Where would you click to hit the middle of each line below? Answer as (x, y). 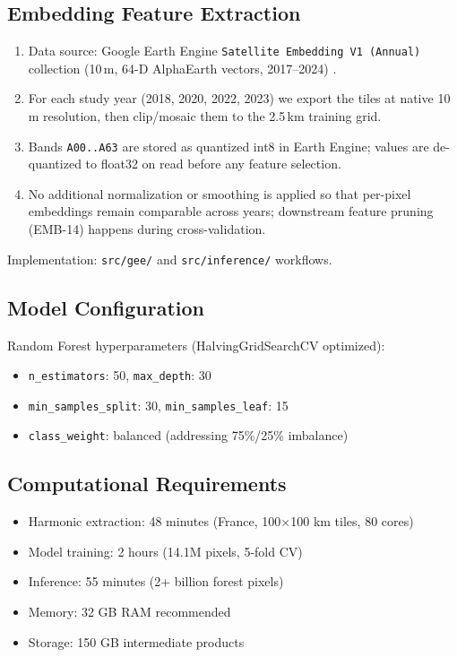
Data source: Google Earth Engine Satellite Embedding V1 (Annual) (224, 51)
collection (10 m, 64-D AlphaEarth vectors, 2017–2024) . (182, 68)
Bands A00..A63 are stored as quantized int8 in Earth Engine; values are (228, 146)
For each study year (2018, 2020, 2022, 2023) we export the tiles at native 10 (239, 98)
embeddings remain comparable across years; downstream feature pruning (231, 211)
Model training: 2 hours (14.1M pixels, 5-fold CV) (165, 551)
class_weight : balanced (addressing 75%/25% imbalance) (188, 435)
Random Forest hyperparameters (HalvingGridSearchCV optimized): (196, 345)
